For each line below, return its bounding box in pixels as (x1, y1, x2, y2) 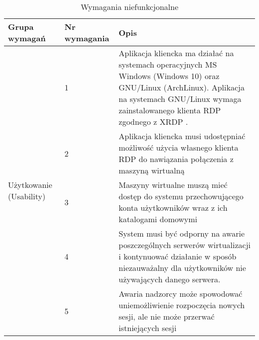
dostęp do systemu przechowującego (119, 190, 244, 202)
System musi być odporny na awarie (119, 228, 245, 239)
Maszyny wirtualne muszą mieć (119, 179, 228, 190)
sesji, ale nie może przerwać (119, 311, 215, 322)
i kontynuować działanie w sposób (119, 251, 237, 262)
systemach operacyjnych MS (119, 59, 217, 70)
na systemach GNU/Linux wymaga (119, 93, 242, 104)
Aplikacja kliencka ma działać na (119, 47, 234, 59)
